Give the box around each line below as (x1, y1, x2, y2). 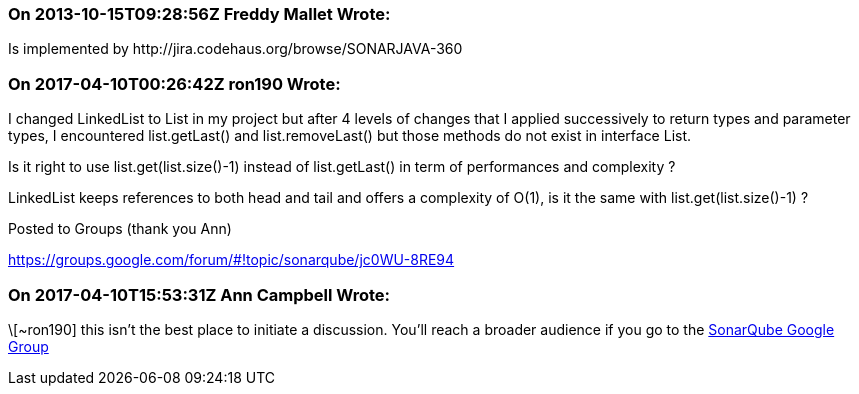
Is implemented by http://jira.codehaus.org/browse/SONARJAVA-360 (8, 40, 463, 58)
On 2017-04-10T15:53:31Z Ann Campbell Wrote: (8, 284, 391, 305)
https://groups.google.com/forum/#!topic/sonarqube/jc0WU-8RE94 (8, 251, 455, 269)
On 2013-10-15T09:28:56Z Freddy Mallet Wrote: (8, 4, 391, 24)
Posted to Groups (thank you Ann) (8, 220, 232, 238)
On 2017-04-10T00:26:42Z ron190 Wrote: (8, 73, 341, 94)
